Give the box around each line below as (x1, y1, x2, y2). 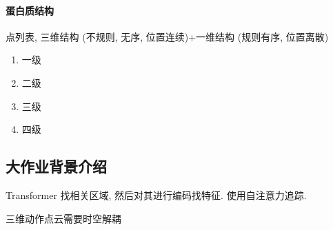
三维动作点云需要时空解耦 (6, 211, 121, 225)
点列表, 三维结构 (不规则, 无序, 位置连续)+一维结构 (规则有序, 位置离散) (6, 29, 329, 43)
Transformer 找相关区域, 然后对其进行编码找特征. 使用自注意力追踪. (6, 187, 307, 202)
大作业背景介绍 (6, 156, 107, 177)
